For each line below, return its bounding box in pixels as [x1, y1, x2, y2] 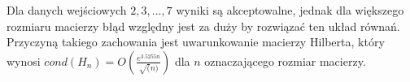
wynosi [7, 52, 41, 69]
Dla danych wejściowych [7, 2, 127, 18]
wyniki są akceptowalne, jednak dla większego [176, 2, 404, 18]
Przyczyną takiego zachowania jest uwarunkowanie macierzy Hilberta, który [7, 33, 385, 50]
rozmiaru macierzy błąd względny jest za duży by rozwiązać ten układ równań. [7, 17, 400, 34]
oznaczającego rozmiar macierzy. [204, 52, 366, 69]
